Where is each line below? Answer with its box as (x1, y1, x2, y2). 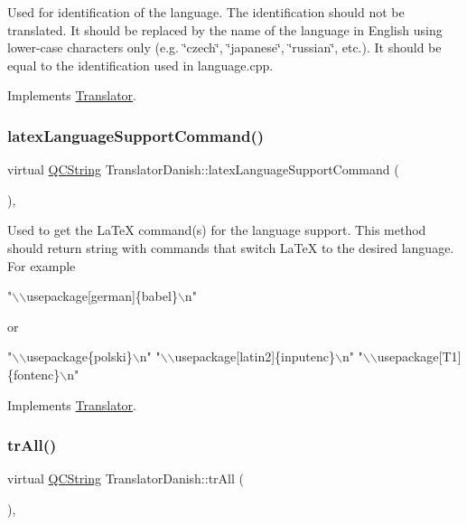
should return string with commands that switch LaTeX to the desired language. (7, 238, 454, 257)
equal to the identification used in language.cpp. (7, 55, 274, 74)
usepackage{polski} (26, 347, 133, 366)
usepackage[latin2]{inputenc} (174, 347, 335, 366)
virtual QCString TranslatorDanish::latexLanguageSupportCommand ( (7, 160, 399, 179)
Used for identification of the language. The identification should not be (7, 3, 405, 21)
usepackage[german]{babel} (26, 286, 178, 305)
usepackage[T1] (377, 347, 462, 366)
